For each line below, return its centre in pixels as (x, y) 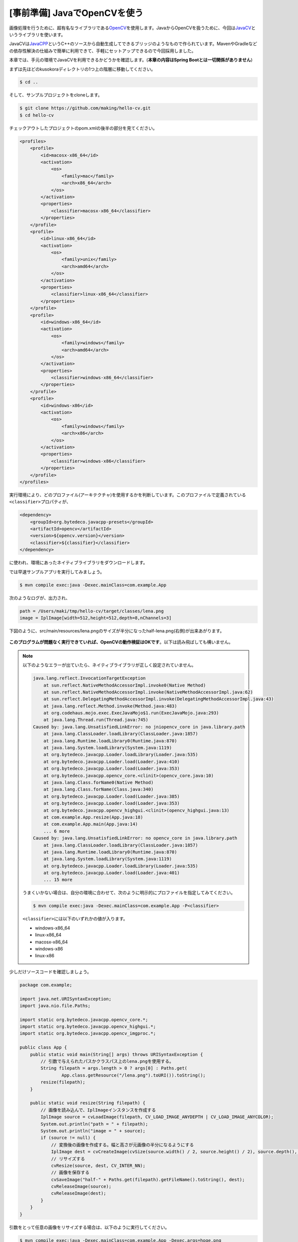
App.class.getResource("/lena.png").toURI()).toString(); (134, 1075)
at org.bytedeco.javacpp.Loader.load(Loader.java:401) (112, 873)
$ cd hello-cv (37, 115)
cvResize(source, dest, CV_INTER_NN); (98, 1165)
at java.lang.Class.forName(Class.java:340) (99, 789)
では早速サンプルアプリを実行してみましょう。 (57, 572)
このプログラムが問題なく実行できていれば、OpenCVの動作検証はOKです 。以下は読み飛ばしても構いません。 (121, 642)
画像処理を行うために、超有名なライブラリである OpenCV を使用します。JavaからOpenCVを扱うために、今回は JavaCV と (132, 28)
